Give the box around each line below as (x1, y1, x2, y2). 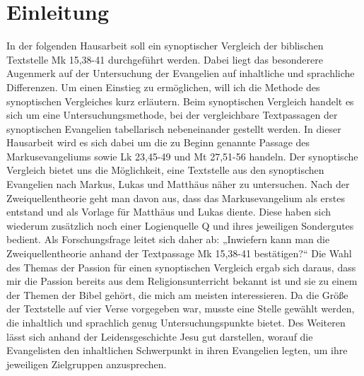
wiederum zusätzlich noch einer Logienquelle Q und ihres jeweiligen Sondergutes (6, 218, 354, 233)
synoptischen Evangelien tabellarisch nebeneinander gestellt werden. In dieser (6, 121, 341, 136)
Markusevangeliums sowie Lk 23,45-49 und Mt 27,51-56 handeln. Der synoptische (6, 148, 358, 163)
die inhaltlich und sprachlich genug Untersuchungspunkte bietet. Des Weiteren (6, 315, 346, 329)
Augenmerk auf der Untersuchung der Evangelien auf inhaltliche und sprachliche (6, 66, 355, 81)
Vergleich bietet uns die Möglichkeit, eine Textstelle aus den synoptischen (6, 163, 324, 177)
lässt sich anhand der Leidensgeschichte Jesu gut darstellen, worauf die (6, 329, 313, 343)
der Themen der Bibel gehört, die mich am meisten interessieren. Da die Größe (6, 287, 348, 302)
